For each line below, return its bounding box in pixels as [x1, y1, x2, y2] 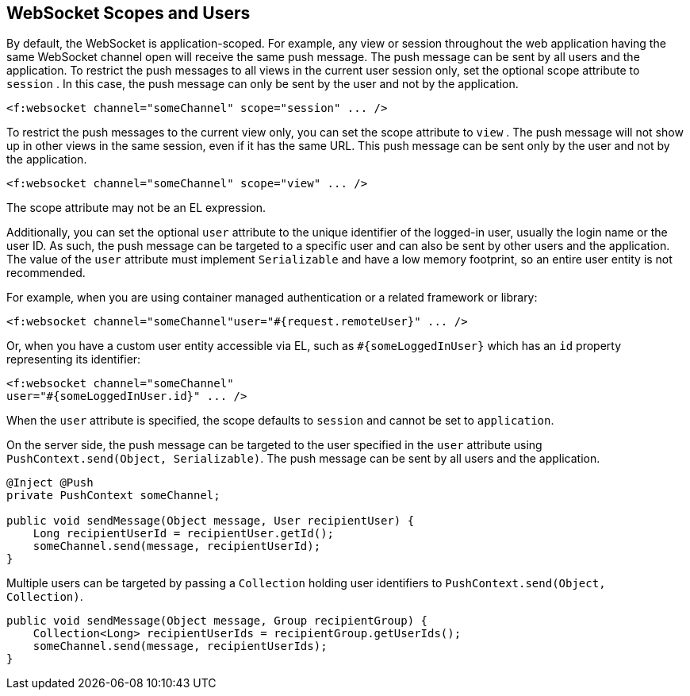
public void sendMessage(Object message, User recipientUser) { [6, 514, 415, 528]
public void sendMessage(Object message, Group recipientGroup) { [6, 614, 428, 628]
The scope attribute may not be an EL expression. [6, 201, 266, 215]
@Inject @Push [6, 476, 94, 490]
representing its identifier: [6, 352, 141, 367]
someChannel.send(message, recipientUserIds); [33, 640, 328, 653]
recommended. [6, 266, 86, 280]
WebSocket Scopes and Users [6, 3, 251, 23]
